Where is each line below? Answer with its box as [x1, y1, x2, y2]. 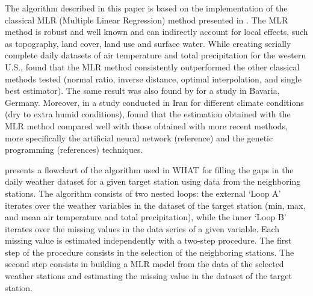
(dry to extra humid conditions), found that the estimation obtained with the [5, 108, 291, 120]
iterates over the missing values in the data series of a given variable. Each [5, 222, 280, 235]
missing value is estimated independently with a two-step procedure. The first [5, 234, 292, 247]
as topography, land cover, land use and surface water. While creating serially [5, 37, 291, 49]
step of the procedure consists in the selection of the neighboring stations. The [5, 245, 294, 258]
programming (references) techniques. [5, 143, 143, 156]
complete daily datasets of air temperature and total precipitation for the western [5, 49, 306, 61]
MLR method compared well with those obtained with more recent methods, [5, 119, 288, 132]
